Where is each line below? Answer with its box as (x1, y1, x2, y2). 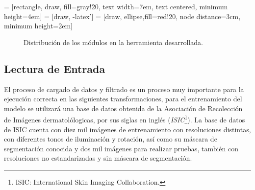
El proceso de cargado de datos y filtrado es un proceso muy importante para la (4, 84, 244, 94)
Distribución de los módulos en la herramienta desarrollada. (24, 37, 203, 47)
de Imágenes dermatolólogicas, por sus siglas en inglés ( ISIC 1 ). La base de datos (4, 113, 245, 125)
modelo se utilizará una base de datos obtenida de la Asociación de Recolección (4, 103, 243, 113)
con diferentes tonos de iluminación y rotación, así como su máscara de (4, 134, 217, 144)
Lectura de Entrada (4, 61, 105, 76)
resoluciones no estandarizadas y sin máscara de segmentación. (4, 153, 192, 163)
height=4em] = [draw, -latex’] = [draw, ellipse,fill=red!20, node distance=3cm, (4, 11, 241, 21)
